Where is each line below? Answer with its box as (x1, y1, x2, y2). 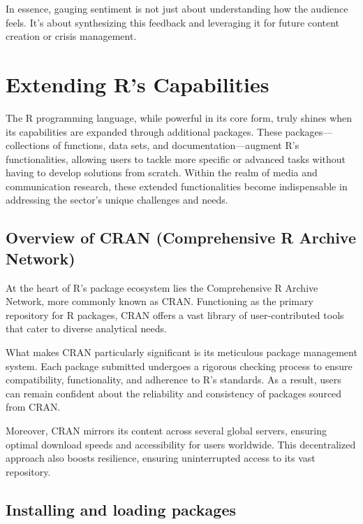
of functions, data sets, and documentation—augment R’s (52, 138, 299, 153)
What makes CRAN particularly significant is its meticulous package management (6, 345, 357, 360)
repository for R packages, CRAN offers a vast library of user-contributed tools (6, 307, 344, 322)
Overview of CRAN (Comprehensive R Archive (6, 227, 356, 248)
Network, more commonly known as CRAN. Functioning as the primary (6, 294, 313, 309)
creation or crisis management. (6, 29, 137, 43)
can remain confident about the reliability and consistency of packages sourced (6, 385, 342, 400)
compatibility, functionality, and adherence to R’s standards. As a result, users (6, 372, 341, 387)
